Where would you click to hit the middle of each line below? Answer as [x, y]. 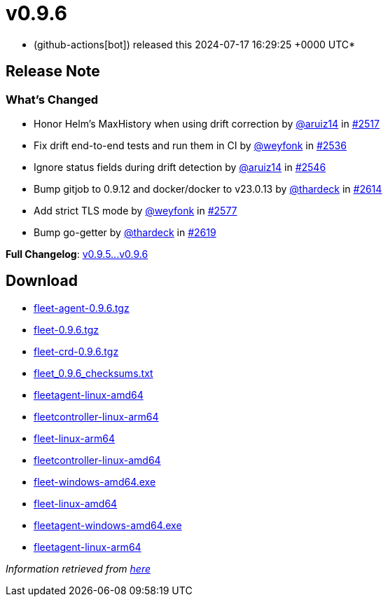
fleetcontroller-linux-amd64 [97, 460]
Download [42, 281]
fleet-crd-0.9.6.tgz [76, 351]
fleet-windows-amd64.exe [95, 481]
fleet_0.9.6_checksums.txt [93, 373]
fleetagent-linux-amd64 [89, 395]
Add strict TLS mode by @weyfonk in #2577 [136, 210]
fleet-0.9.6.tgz [67, 329]
